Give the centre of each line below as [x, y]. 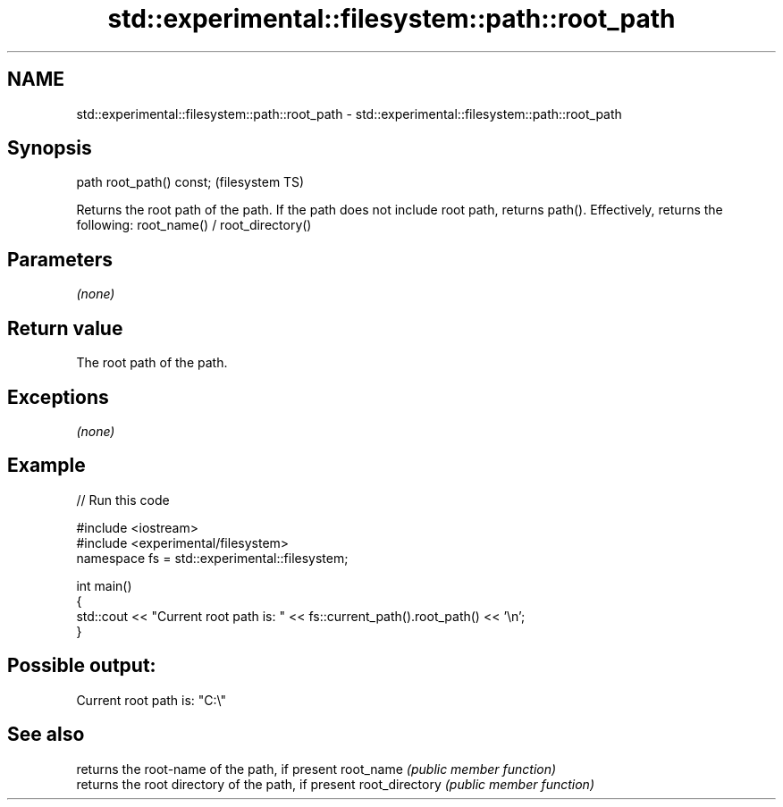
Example [46, 466]
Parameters [60, 259]
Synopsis [50, 148]
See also [46, 735]
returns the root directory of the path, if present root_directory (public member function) [336, 784]
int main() [104, 585]
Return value [65, 328]
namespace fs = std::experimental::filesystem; [212, 558]
